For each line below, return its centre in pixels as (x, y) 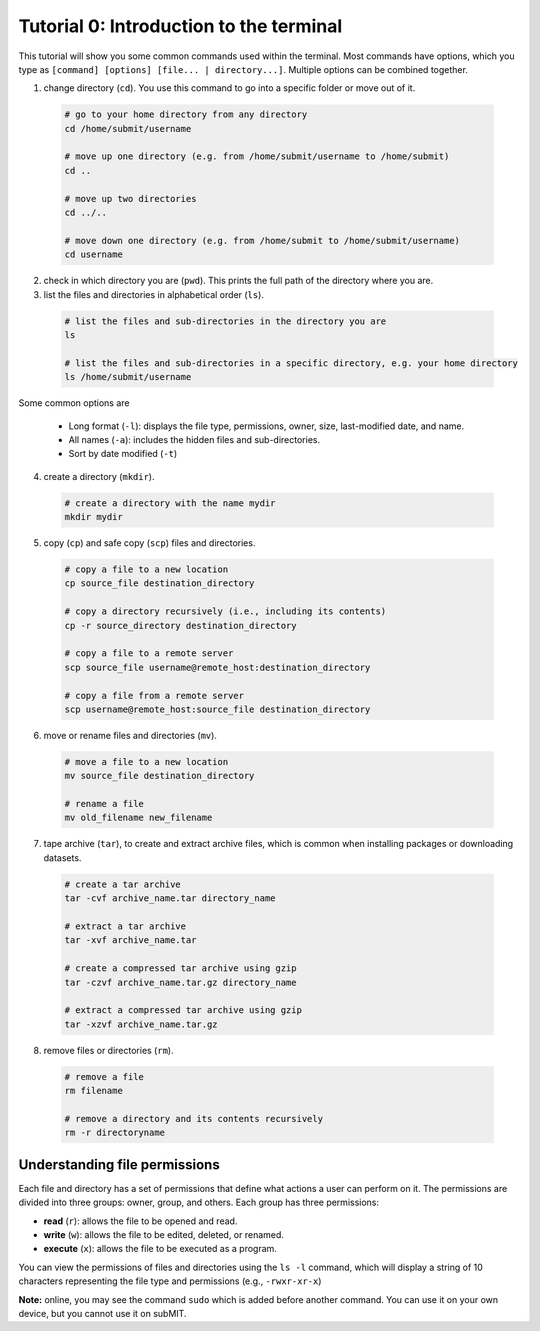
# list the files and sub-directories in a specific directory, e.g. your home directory (291, 363)
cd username (94, 254)
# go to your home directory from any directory (186, 114)
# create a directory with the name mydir (170, 503)
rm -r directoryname (114, 1133)
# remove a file (104, 1076)
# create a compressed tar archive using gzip (180, 968)
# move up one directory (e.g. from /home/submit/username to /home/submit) (257, 156)
